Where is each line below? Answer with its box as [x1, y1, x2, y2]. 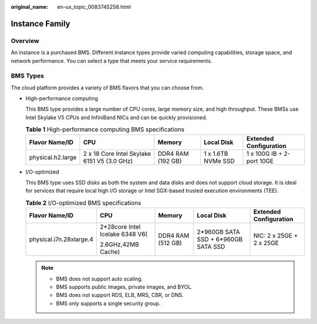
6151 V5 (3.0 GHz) [83, 156, 133, 165]
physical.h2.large [29, 153, 77, 161]
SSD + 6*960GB [197, 235, 243, 243]
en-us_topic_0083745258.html [57, 4, 131, 10]
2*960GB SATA [197, 228, 240, 236]
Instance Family [11, 18, 70, 29]
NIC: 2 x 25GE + [253, 232, 298, 240]
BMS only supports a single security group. [56, 300, 161, 307]
